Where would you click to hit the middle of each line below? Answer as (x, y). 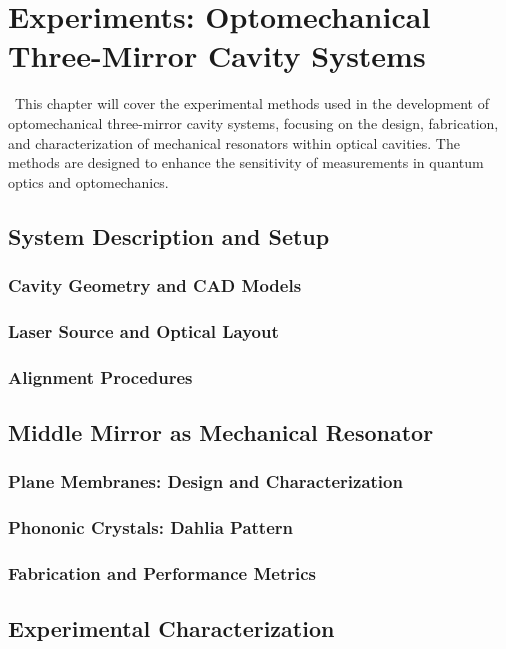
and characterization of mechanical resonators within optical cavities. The (234, 142)
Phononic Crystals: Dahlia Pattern (150, 527)
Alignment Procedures (100, 376)
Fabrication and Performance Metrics (162, 572)
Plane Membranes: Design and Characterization (205, 481)
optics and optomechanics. (88, 181)
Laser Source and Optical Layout (143, 330)
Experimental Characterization (171, 628)
